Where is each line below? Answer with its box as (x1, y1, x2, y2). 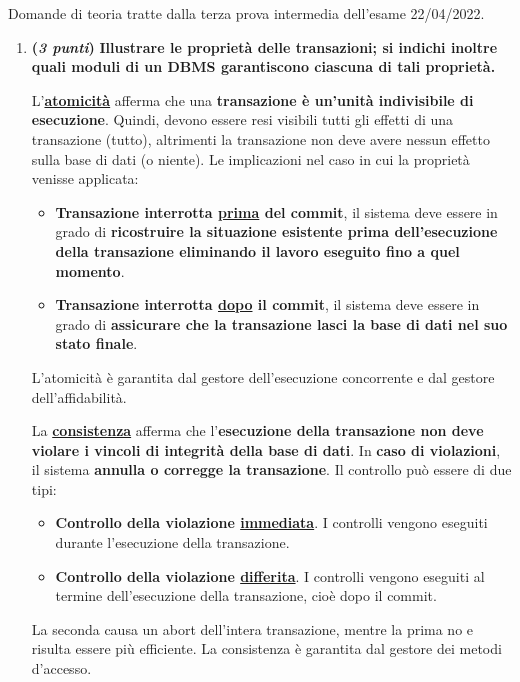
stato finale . (55, 333, 138, 354)
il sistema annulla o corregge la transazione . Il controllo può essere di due (31, 459, 512, 480)
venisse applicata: (31, 168, 139, 189)
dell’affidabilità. (31, 386, 127, 407)
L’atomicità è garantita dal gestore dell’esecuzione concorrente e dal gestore (31, 366, 495, 387)
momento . (55, 260, 125, 281)
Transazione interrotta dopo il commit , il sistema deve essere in (55, 294, 480, 315)
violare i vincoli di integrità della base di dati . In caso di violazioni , (31, 439, 501, 460)
